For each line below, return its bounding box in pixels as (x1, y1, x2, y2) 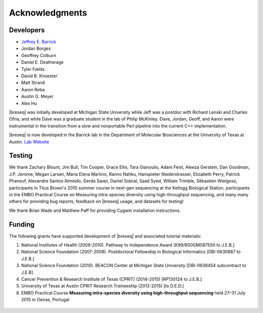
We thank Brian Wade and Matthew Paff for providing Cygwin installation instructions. (9, 208, 181, 213)
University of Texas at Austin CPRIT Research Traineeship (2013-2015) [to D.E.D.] (21, 283, 184, 289)
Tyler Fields (21, 66, 45, 72)
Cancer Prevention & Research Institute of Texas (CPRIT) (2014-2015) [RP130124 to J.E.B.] (21, 276, 202, 282)
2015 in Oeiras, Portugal (21, 297, 70, 303)
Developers (9, 26, 45, 34)
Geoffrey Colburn (21, 52, 56, 58)
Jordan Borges (21, 45, 51, 51)
